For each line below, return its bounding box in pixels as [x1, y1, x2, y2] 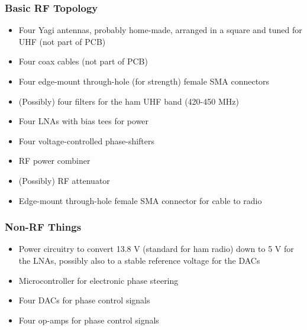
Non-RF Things [5, 219, 82, 234]
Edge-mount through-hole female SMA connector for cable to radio [18, 194, 262, 206]
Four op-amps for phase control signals [18, 313, 159, 326]
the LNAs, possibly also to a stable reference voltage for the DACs [18, 254, 260, 266]
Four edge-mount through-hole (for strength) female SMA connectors [18, 75, 270, 87]
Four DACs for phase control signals [18, 294, 150, 306]
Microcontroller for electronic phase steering [18, 274, 179, 286]
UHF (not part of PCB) [18, 35, 106, 47]
